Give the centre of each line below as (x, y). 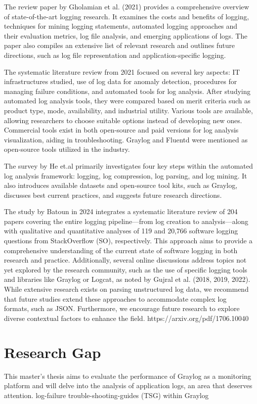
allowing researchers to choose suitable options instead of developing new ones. (123, 120)
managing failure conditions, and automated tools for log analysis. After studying (127, 91)
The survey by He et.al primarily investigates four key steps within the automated (128, 165)
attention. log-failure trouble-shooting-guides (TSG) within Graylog (106, 395)
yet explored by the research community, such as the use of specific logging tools (126, 269)
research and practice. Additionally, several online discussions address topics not (125, 260)
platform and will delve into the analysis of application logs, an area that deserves (128, 385)
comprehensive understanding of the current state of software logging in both (121, 250)
